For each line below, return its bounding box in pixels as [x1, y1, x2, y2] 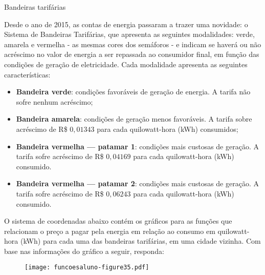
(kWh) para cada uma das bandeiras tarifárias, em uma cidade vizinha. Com [20, 235, 261, 246]
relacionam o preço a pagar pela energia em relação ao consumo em [4, 225, 215, 236]
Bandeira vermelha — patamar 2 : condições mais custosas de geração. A [16, 178, 259, 189]
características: [4, 69, 51, 80]
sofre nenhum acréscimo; [16, 96, 93, 107]
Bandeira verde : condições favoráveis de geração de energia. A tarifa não [16, 86, 251, 97]
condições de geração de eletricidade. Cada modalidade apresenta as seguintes [4, 58, 248, 69]
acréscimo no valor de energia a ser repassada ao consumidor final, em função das [4, 49, 259, 60]
